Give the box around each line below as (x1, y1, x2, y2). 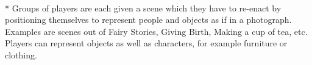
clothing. (5, 48, 37, 61)
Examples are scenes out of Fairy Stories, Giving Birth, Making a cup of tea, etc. (5, 25, 308, 37)
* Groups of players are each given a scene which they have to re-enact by (5, 1, 282, 14)
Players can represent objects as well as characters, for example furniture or (5, 37, 288, 49)
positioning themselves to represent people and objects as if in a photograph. (5, 13, 292, 26)
